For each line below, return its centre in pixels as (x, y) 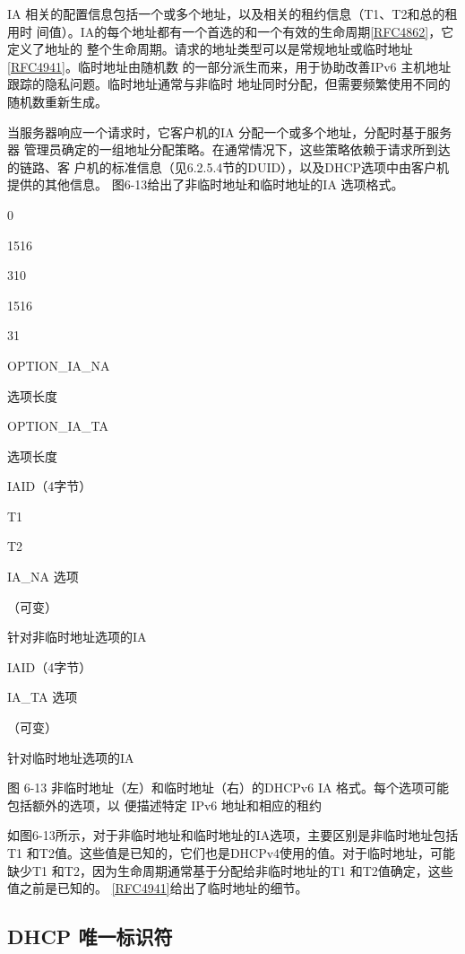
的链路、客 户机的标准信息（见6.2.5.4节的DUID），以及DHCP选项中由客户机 (228, 166)
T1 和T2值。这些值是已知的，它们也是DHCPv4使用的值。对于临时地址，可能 (232, 853)
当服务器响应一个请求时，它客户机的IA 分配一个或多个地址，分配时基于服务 (230, 131)
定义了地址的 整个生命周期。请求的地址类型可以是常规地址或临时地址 (210, 49)
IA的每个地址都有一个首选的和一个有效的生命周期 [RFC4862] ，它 (267, 31)
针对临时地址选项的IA (71, 757)
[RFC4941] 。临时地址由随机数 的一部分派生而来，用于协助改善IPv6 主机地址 (229, 66)
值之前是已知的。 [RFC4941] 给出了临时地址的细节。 (158, 888)
